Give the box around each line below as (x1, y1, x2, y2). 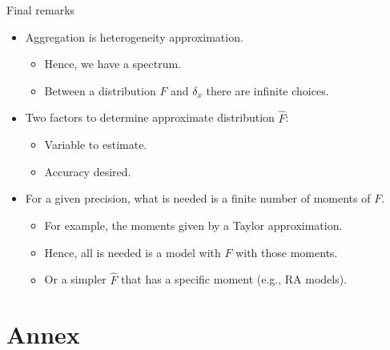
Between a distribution (44, 82, 156, 99)
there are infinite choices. (206, 82, 329, 99)
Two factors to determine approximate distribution (25, 109, 275, 126)
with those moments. (235, 243, 338, 260)
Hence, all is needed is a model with (44, 243, 221, 260)
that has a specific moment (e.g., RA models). (121, 271, 348, 288)
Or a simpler (44, 271, 107, 288)
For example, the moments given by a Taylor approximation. (44, 216, 343, 233)
